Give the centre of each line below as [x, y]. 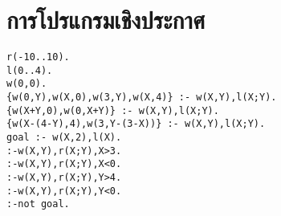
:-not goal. [38, 204]
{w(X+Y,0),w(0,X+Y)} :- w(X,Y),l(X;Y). [113, 110]
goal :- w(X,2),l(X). [64, 138]
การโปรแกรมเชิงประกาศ [106, 20]
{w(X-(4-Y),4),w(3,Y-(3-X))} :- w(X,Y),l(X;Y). [136, 124]
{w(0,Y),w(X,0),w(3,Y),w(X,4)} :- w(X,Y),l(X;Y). [142, 98]
